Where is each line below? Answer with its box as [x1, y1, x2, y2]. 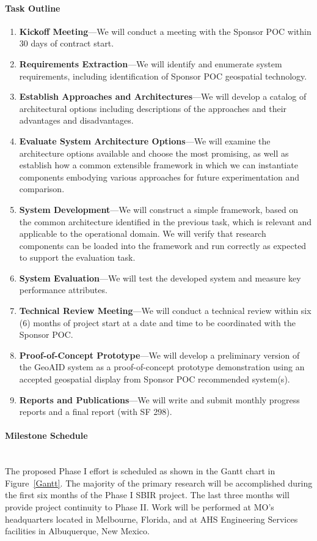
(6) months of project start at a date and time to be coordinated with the [19, 316, 296, 329]
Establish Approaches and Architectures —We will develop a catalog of [19, 90, 307, 103]
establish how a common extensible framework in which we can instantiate [19, 159, 298, 171]
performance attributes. [19, 283, 107, 296]
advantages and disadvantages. [19, 114, 134, 127]
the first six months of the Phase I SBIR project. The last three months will [5, 488, 290, 501]
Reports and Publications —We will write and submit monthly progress [19, 393, 300, 406]
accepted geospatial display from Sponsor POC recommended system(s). [19, 373, 290, 386]
